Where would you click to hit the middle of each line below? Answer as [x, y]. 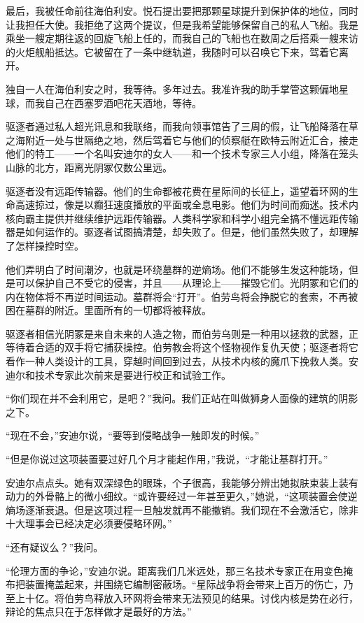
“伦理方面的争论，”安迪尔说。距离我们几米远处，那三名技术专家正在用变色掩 [180, 570]
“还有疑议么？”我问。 [55, 547]
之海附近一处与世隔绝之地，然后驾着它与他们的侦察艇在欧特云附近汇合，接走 [182, 139]
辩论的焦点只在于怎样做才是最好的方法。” [99, 611]
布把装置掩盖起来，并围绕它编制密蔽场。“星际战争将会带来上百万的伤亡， [175, 584]
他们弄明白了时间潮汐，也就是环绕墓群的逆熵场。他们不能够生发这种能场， [177, 269]
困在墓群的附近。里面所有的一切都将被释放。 [108, 310]
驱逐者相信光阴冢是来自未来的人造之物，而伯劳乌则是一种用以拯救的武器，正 [182, 333]
